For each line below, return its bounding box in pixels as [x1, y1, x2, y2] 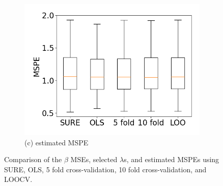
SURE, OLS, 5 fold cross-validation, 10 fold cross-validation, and [4, 164, 207, 174]
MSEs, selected [70, 154, 118, 165]
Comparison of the [4, 154, 62, 165]
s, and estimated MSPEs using [124, 154, 219, 165]
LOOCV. [4, 174, 33, 184]
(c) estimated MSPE [24, 137, 89, 147]
